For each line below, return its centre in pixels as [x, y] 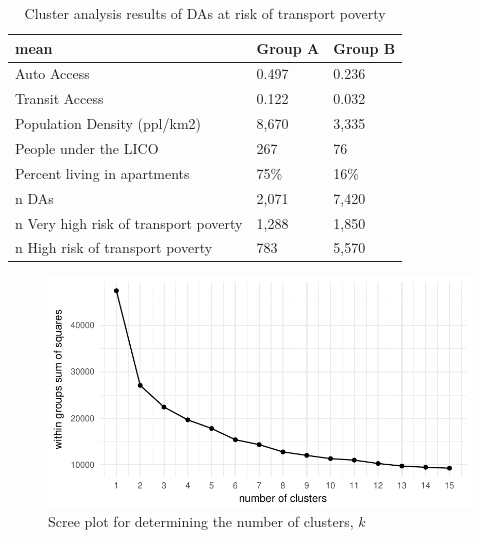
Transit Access [59, 98]
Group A [288, 47]
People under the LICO [87, 147]
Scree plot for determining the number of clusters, [201, 521]
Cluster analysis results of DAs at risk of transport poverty [205, 13]
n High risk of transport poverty [114, 247]
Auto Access [52, 73]
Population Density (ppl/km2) [108, 123]
